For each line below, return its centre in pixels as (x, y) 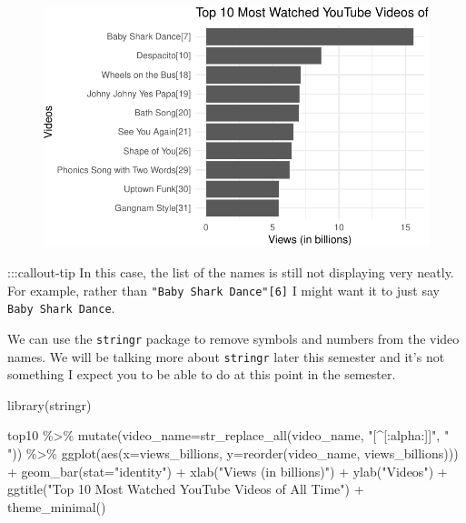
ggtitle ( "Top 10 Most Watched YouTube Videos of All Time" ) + (186, 489)
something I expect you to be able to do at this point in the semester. (202, 374)
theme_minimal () (57, 506)
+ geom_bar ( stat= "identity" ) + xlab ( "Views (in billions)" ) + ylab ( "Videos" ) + (228, 471)
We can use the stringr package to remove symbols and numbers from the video (233, 338)
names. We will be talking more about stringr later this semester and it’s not (226, 356)
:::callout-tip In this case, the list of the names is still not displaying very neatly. (231, 272)
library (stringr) (50, 404)
